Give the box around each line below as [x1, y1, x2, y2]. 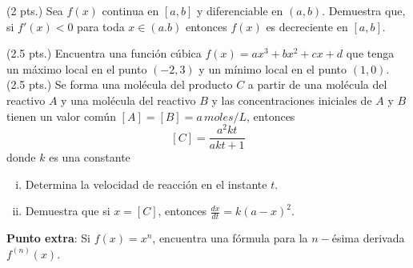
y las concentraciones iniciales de [211, 91, 372, 108]
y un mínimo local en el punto [198, 60, 347, 77]
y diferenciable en [196, 2, 283, 18]
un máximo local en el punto [6, 60, 147, 77]
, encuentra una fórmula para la [152, 230, 308, 246]
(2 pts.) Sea [6, 2, 63, 18]
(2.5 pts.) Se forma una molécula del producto [6, 76, 233, 93]
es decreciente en [266, 18, 348, 34]
